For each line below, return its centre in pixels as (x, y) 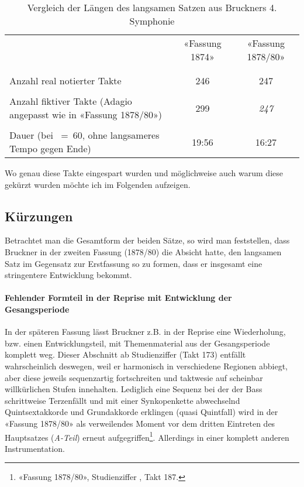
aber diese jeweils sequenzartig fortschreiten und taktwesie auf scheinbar (134, 377)
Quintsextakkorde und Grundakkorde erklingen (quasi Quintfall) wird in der (141, 412)
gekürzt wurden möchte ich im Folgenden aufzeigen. (98, 184)
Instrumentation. (35, 448)
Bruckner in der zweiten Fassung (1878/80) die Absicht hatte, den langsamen (143, 251)
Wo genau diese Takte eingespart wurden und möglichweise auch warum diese (144, 173)
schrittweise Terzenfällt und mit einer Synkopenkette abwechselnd (122, 400)
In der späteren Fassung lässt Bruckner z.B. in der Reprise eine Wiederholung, (145, 332)
